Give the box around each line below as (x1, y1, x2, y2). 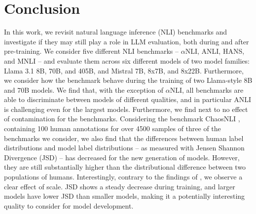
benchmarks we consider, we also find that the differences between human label (4, 133, 244, 143)
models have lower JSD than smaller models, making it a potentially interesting (4, 191, 245, 201)
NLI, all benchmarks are (170, 84, 244, 95)
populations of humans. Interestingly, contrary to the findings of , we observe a (4, 172, 243, 182)
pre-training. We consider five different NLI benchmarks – (4, 46, 179, 56)
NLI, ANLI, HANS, (185, 46, 245, 56)
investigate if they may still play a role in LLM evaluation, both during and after (4, 36, 249, 46)
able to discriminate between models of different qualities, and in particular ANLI (4, 94, 252, 105)
